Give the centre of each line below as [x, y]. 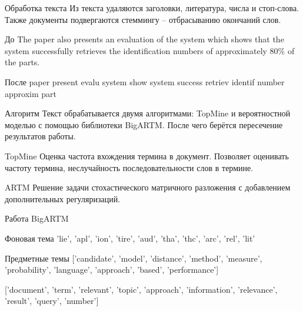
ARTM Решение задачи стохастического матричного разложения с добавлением [148, 187]
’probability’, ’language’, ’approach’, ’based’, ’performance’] [112, 270]
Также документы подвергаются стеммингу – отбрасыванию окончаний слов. [143, 19]
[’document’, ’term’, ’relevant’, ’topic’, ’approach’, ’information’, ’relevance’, [141, 289]
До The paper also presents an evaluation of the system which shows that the [144, 39]
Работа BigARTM [37, 218]
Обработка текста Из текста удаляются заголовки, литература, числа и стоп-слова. [152, 8]
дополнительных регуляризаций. [63, 198]
